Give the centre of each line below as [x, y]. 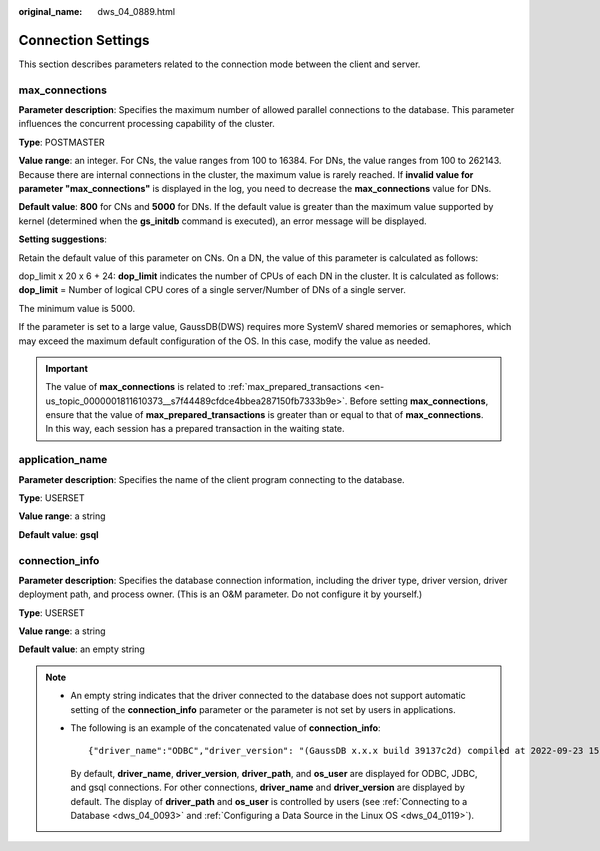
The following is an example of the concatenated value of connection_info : [225, 728]
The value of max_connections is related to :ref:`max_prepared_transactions [203, 387]
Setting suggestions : [62, 239]
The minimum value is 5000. [77, 308]
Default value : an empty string [81, 649]
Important [67, 368]
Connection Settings [84, 40]
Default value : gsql [58, 534]
